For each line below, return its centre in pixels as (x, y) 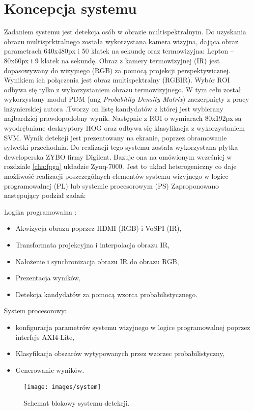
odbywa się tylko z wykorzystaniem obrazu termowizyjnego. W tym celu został (123, 89)
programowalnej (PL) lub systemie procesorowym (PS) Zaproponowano (112, 185)
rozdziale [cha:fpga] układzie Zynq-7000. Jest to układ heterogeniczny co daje (120, 166)
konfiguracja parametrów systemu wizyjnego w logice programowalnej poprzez (133, 327)
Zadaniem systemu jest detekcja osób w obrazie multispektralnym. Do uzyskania (125, 32)
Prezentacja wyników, (48, 278)
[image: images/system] (62, 387)
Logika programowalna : (40, 211)
